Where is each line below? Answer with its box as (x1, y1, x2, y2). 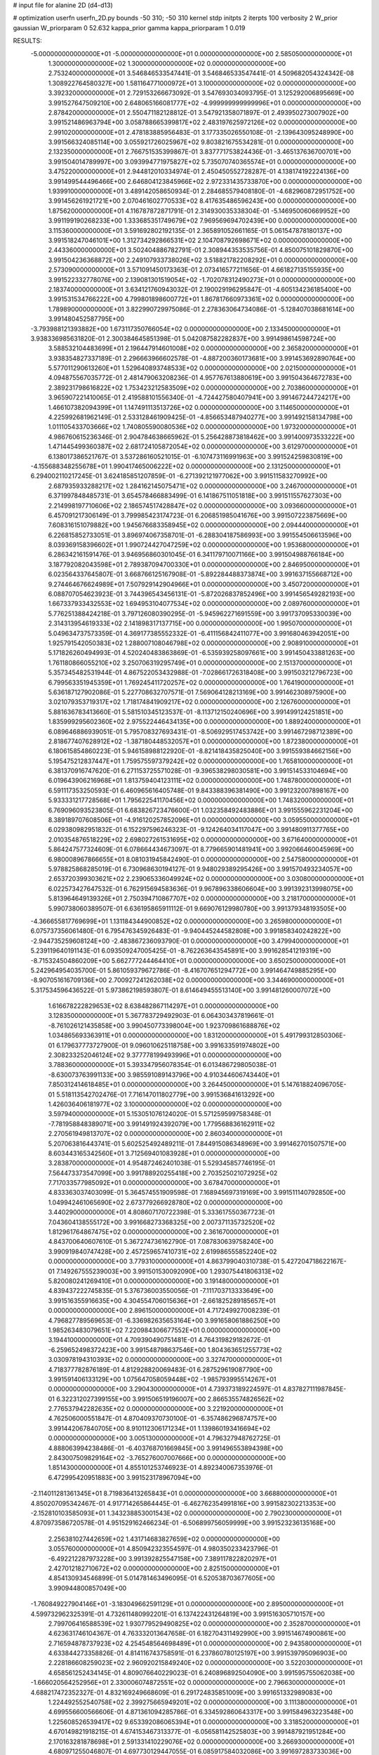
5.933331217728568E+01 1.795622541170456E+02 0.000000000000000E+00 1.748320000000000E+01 (48, 796, 354, 804)
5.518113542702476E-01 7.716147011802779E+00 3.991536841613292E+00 (56, 1090, 275, 1099)
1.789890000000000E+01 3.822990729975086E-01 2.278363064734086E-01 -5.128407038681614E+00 (48, 305, 354, 313)
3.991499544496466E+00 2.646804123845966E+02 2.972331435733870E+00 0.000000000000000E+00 (48, 177, 362, 185)
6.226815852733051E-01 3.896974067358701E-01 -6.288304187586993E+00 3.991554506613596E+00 (48, 531, 352, 539)
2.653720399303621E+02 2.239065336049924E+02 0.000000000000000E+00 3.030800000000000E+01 (48, 875, 364, 883)
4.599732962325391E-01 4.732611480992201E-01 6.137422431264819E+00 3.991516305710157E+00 (30, 1610, 326, 1618)
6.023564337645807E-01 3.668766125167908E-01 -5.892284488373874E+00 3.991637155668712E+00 (48, 570, 352, 578)
